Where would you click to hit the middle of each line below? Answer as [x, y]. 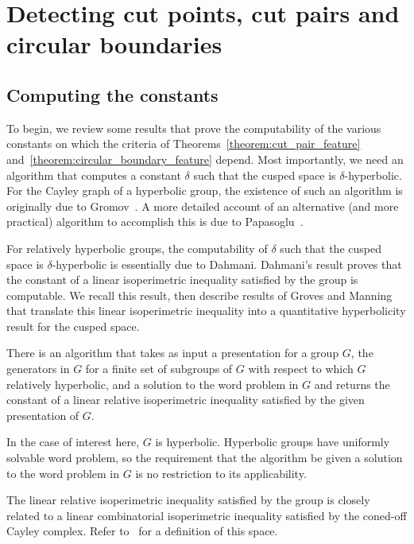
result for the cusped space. [73, 326]
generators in [38, 369]
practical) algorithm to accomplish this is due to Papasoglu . [155, 221]
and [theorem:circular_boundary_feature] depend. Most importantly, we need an [205, 159]
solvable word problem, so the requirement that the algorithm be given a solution [205, 458]
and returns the [352, 384]
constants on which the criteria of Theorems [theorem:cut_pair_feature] [184, 144]
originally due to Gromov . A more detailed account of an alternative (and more [203, 206]
